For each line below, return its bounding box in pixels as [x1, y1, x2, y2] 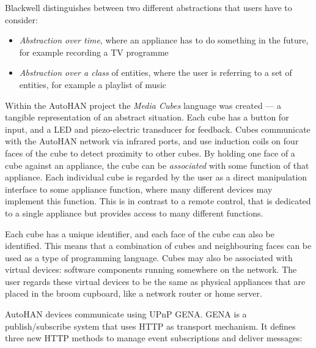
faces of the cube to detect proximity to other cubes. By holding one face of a [5, 146, 295, 159]
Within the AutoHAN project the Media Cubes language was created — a [5, 98, 281, 111]
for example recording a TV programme [19, 45, 169, 58]
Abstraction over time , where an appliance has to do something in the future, [19, 34, 309, 46]
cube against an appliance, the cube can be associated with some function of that [5, 158, 309, 171]
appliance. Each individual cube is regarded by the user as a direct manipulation [5, 171, 307, 183]
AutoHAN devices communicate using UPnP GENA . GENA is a [5, 308, 247, 320]
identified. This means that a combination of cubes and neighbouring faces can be [5, 239, 312, 252]
